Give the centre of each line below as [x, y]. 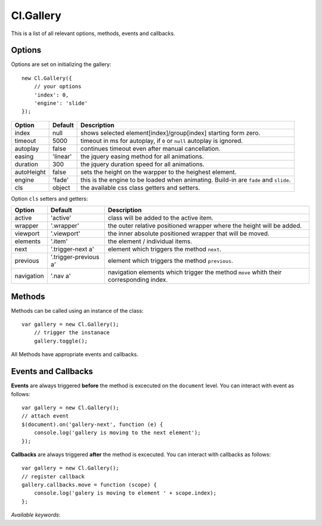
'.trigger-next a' [73, 249]
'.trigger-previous [75, 257]
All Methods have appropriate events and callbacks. [75, 354]
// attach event [45, 416]
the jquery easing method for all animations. [142, 156]
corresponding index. [138, 280]
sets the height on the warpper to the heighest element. [159, 172]
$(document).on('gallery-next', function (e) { [92, 424]
